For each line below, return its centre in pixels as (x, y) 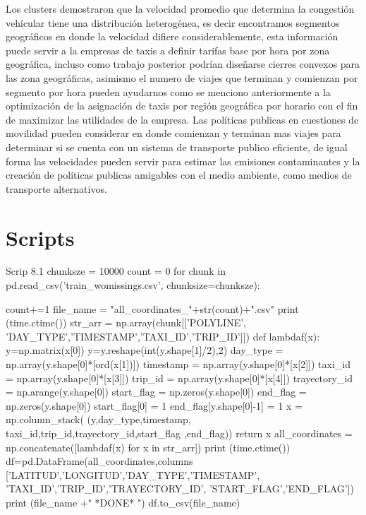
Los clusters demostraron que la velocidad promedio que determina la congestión (180, 8)
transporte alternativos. (56, 188)
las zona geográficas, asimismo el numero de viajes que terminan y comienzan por (182, 77)
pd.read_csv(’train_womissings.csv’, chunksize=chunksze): (133, 285)
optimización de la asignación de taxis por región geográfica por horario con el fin (182, 106)
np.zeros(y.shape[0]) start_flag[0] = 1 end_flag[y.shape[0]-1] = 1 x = (154, 405)
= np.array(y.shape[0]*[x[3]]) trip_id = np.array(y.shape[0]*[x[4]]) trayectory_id (179, 378)
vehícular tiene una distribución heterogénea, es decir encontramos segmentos (173, 22)
